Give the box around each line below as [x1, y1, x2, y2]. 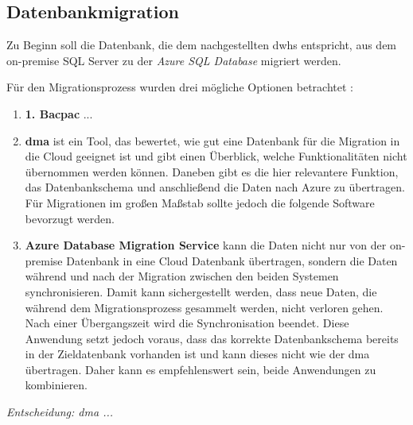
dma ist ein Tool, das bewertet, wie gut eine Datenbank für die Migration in [25, 132, 400, 149]
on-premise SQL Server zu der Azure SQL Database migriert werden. [6, 52, 341, 68]
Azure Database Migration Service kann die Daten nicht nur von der [25, 237, 387, 253]
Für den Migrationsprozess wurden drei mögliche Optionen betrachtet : [6, 79, 353, 95]
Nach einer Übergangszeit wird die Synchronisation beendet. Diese [25, 315, 349, 331]
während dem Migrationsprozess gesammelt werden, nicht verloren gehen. [25, 299, 384, 315]
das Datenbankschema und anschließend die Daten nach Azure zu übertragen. [25, 179, 405, 195]
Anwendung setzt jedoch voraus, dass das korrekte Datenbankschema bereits [25, 330, 399, 346]
